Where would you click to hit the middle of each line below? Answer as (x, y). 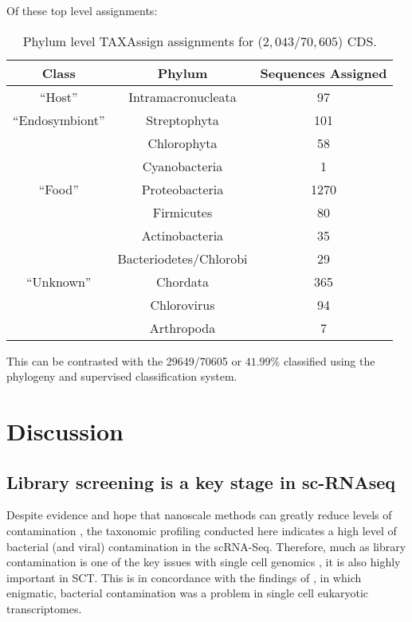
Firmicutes (182, 212)
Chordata (182, 281)
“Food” (59, 189)
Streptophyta (182, 119)
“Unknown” (59, 281)
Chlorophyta (182, 143)
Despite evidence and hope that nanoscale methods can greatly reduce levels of (199, 515)
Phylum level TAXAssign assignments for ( (143, 41)
